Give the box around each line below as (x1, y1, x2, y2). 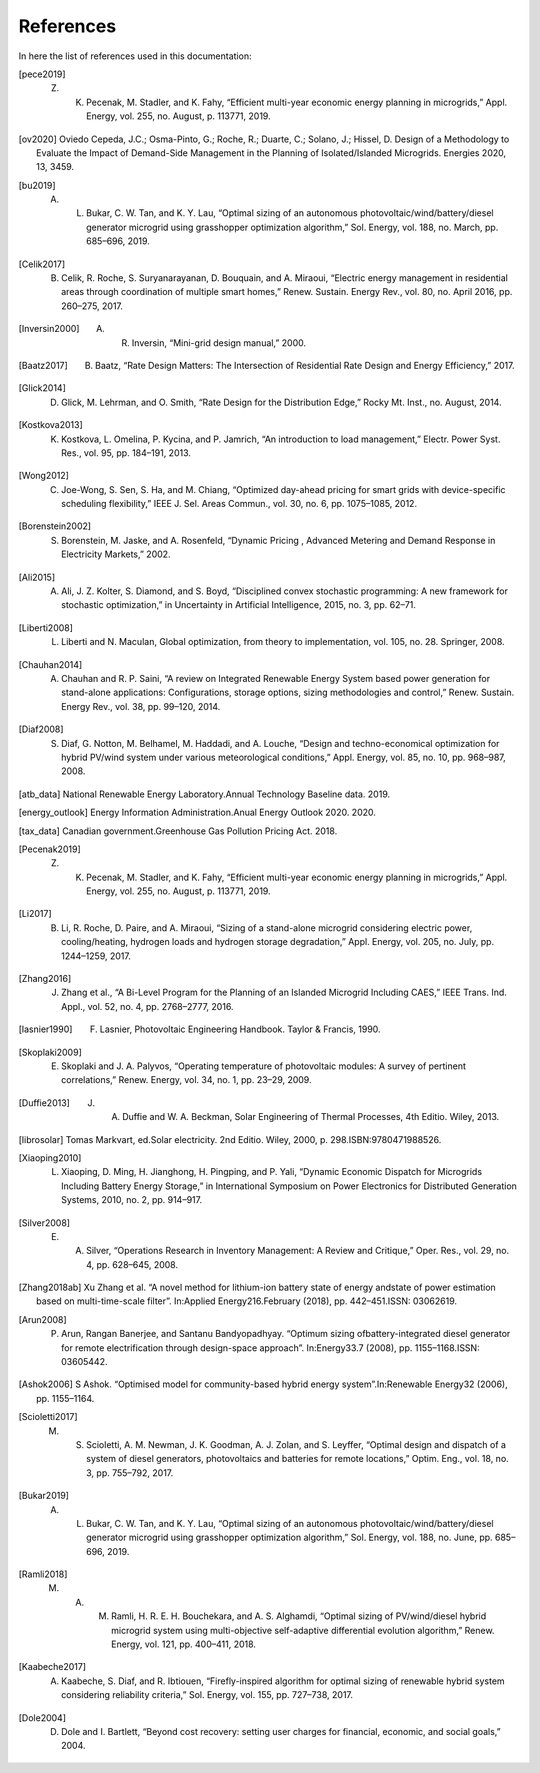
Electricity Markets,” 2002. (61, 548, 171, 560)
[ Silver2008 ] (18, 1216, 70, 1229)
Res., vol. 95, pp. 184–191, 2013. (61, 446, 192, 459)
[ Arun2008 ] (18, 1313, 67, 1325)
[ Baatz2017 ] (18, 359, 69, 371)
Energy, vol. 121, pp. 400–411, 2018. (111, 1638, 257, 1650)
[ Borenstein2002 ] (18, 520, 92, 532)
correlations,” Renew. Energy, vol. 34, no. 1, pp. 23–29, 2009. (61, 1074, 312, 1086)
